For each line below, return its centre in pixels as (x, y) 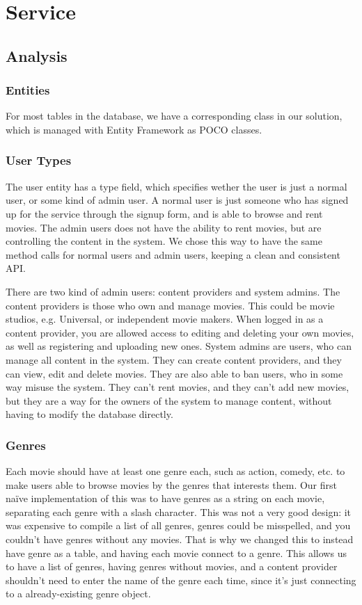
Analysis (37, 55)
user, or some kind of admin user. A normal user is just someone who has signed (177, 200)
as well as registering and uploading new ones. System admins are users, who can (179, 346)
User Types (39, 160)
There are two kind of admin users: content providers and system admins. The (173, 291)
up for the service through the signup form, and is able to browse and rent (164, 213)
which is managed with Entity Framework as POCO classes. (134, 129)
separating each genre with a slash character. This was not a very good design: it (179, 511)
